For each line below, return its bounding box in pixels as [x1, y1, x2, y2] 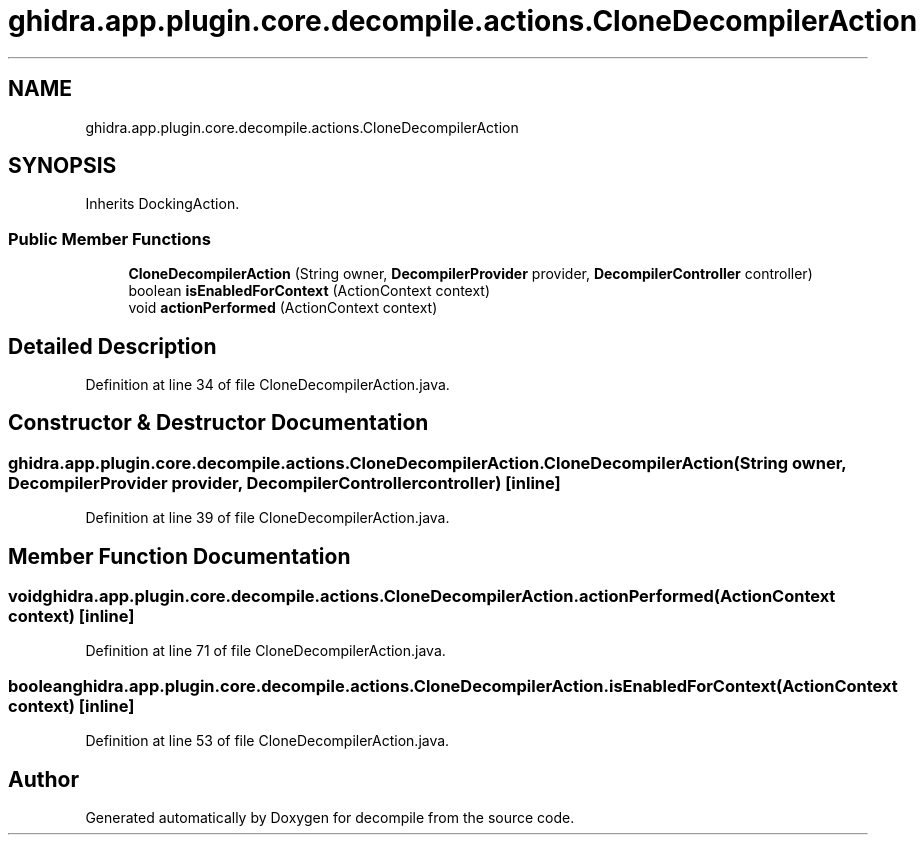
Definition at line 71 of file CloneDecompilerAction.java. [85, 642, 446, 660]
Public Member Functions [8, 228, 211, 249]
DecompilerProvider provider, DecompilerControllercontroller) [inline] [8, 472, 561, 493]
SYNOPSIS [8, 153, 117, 179]
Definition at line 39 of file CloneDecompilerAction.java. [85, 509, 450, 527]
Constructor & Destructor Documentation [8, 410, 429, 436]
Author [8, 766, 79, 792]
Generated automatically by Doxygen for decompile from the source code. [85, 809, 575, 827]
